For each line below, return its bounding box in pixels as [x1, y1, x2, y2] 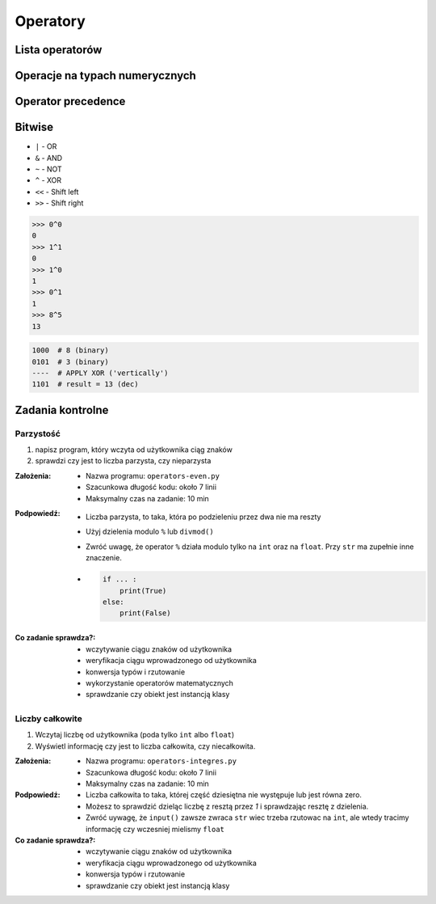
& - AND [35, 153, 63, 163]
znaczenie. [86, 553, 123, 563]
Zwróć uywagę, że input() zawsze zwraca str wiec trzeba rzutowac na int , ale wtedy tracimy [86, 813, 409, 822]
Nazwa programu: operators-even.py [86, 471, 220, 480]
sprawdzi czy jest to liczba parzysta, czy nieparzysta [35, 456, 212, 466]
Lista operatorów [15, 43, 103, 57]
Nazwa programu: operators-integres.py [86, 756, 237, 766]
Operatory [15, 12, 86, 30]
